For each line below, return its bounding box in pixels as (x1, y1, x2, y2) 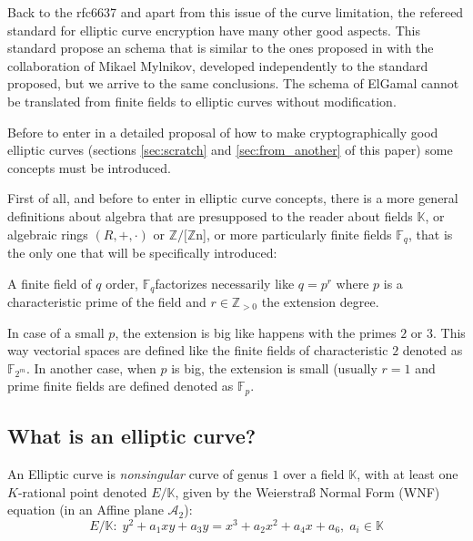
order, (106, 273, 139, 292)
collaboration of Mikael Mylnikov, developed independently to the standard (7, 56, 428, 75)
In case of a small (7, 322, 105, 342)
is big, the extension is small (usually (171, 358, 377, 377)
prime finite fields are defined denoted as (7, 376, 234, 395)
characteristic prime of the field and (7, 292, 206, 311)
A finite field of (7, 273, 92, 292)
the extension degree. (261, 292, 379, 311)
